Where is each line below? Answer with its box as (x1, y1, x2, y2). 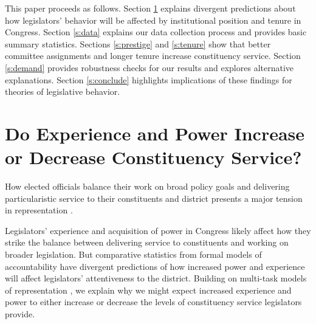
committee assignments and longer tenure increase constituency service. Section (5, 49, 301, 62)
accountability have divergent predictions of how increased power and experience (5, 260, 305, 272)
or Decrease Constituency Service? (5, 145, 302, 170)
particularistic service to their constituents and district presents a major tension (5, 191, 303, 204)
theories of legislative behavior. (5, 85, 120, 98)
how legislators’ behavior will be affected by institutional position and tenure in (5, 13, 301, 26)
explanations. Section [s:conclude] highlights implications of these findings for (5, 73, 292, 86)
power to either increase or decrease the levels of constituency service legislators (5, 295, 302, 308)
